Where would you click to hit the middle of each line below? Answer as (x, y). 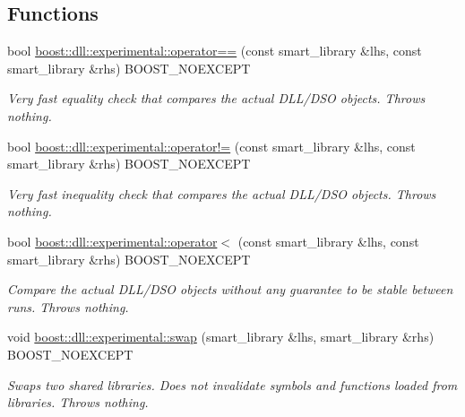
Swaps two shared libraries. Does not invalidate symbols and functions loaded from (232, 384)
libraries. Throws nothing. (78, 402)
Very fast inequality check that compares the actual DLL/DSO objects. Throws (222, 193)
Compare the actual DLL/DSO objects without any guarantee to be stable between (230, 289)
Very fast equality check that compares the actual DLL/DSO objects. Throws (216, 98)
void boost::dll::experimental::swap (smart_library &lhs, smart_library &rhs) (221, 337)
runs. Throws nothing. (68, 306)
